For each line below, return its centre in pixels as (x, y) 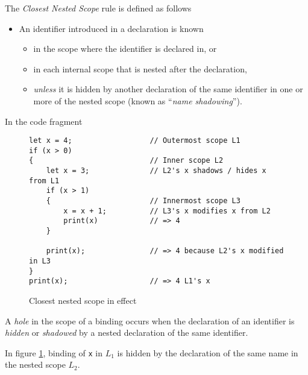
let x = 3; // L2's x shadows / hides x (156, 171)
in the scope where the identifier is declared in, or (125, 49)
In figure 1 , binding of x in (54, 352)
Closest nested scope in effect (83, 300)
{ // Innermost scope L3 (143, 201)
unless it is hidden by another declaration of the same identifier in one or (168, 89)
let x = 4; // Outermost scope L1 (135, 141)
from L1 (44, 181)
